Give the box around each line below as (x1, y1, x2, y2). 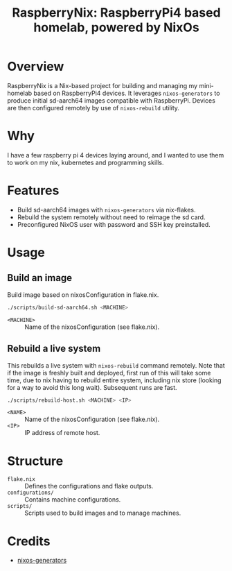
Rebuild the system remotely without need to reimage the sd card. (17, 213, 206, 221)
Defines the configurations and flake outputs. (24, 482, 154, 491)
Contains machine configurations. (24, 495, 121, 504)
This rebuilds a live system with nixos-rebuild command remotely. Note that (7, 361, 225, 369)
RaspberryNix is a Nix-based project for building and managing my (7, 81, 198, 90)
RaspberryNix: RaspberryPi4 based (12, 5, 221, 21)
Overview (7, 59, 64, 74)
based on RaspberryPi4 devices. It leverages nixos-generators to (33, 89, 220, 97)
